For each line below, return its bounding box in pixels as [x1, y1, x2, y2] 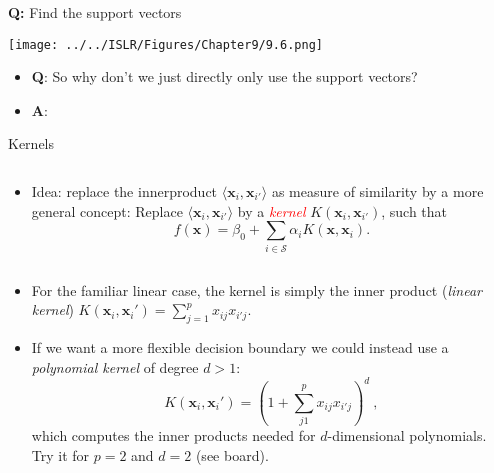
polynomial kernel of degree [31, 356, 199, 377]
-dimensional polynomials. [327, 425, 487, 446]
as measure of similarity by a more [271, 181, 484, 202]
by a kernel [237, 200, 306, 221]
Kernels [8, 133, 55, 154]
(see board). [195, 444, 269, 465]
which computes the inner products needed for [31, 425, 316, 446]
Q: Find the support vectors [8, 2, 182, 22]
